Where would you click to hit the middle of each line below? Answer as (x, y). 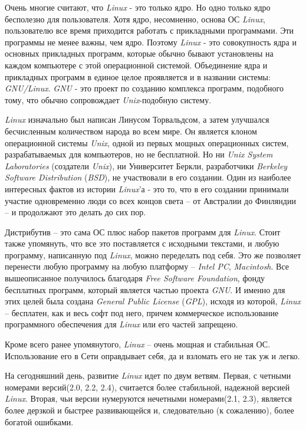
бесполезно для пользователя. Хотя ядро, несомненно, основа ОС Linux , (135, 19)
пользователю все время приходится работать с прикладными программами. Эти (149, 30)
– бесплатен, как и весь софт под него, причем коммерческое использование (142, 312)
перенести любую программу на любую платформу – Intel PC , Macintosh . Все (147, 266)
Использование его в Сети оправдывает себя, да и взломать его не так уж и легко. (152, 355)
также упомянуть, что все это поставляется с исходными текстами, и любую (142, 243)
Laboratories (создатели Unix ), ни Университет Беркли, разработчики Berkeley (146, 165)
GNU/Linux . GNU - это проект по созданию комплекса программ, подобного (144, 88)
